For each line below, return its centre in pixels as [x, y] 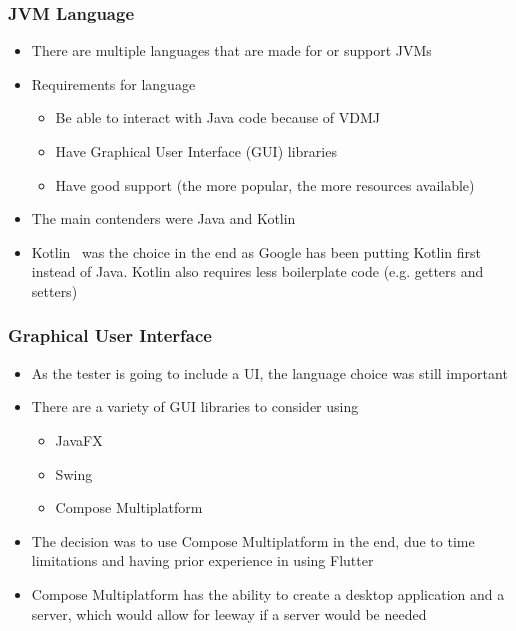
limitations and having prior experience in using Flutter [202, 560]
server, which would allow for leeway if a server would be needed [229, 613]
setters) [54, 290]
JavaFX [79, 439]
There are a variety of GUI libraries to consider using [195, 406]
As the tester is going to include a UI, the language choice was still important [269, 372]
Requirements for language [113, 83]
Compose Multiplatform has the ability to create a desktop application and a [268, 593]
